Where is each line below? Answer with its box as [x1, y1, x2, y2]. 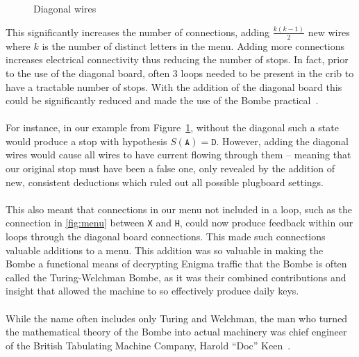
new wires [308, 24, 350, 39]
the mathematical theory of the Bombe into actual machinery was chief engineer [6, 324, 347, 339]
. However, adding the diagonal [216, 133, 349, 148]
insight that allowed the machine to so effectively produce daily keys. [6, 283, 299, 298]
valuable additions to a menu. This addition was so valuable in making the [6, 242, 324, 257]
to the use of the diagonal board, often [6, 65, 170, 80]
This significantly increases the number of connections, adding [6, 24, 270, 39]
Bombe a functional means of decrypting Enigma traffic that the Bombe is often [6, 256, 347, 271]
